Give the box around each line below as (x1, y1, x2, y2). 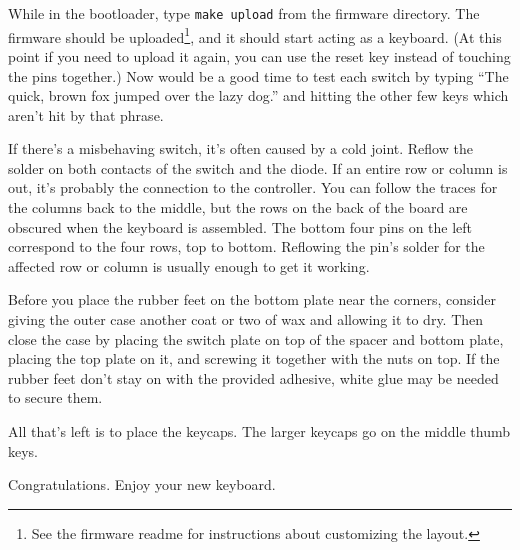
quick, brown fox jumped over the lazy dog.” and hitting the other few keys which (8, 85, 509, 106)
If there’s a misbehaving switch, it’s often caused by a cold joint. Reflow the (8, 138, 473, 159)
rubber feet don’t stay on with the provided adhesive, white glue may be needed (8, 367, 499, 388)
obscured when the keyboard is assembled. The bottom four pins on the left (8, 216, 473, 237)
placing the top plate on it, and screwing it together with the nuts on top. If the (8, 348, 500, 369)
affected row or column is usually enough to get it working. (8, 255, 370, 276)
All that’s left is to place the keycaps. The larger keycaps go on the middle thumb (8, 421, 511, 441)
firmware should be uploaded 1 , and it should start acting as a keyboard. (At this (8, 23, 502, 47)
